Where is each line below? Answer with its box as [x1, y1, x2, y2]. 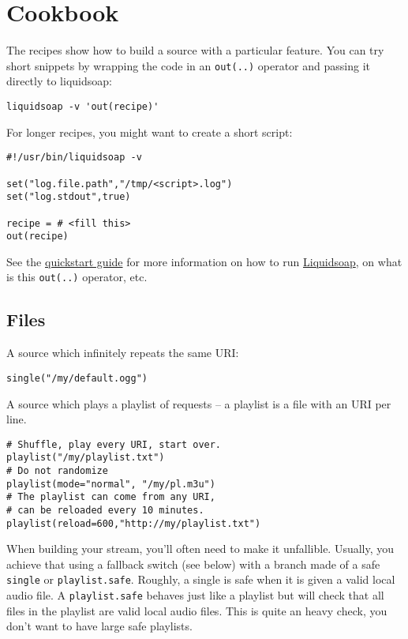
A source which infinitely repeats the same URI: [6, 344, 239, 361]
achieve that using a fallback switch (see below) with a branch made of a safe [6, 555, 380, 572]
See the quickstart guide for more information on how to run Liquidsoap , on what [6, 253, 402, 269]
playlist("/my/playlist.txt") [6, 452, 165, 464]
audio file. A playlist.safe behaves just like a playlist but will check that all [6, 587, 384, 603]
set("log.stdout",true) [6, 191, 131, 203]
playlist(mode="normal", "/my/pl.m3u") [6, 478, 215, 490]
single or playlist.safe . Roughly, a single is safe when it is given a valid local [6, 571, 395, 588]
